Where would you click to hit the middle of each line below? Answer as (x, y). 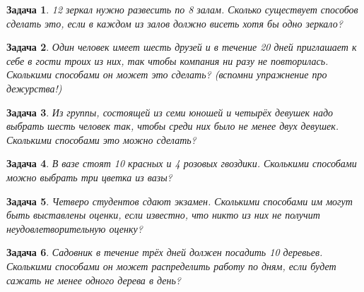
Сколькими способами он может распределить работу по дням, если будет (171, 266)
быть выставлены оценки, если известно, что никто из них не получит (163, 215)
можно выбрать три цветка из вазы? (89, 177)
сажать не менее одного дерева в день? (94, 280)
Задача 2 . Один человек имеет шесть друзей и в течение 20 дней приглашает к (182, 47)
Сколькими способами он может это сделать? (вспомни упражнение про (167, 74)
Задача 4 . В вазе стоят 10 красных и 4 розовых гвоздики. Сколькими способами (182, 163)
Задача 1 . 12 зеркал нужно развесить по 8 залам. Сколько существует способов (182, 9)
